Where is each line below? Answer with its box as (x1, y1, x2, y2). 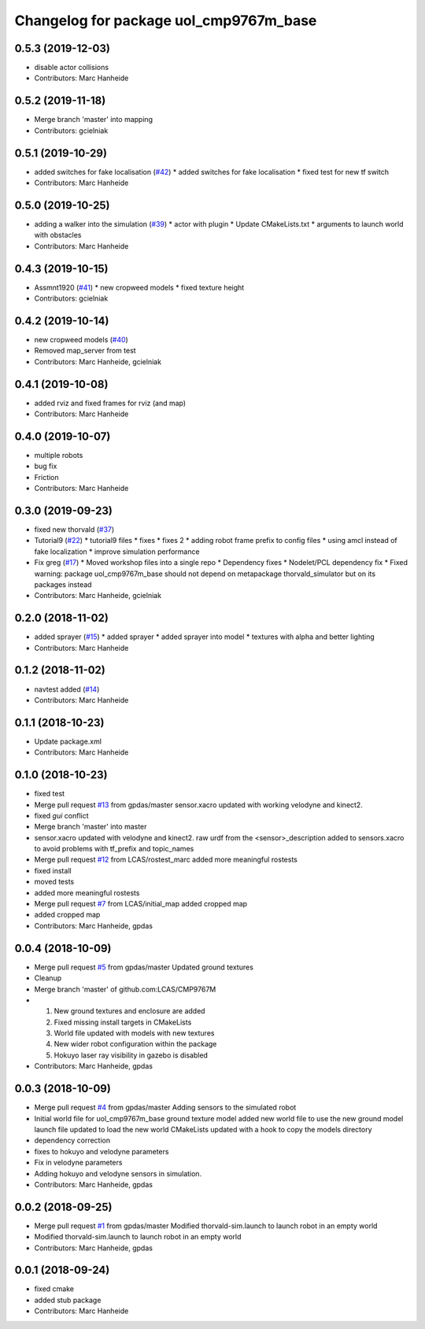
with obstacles (34, 231, 82, 240)
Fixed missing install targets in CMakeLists (54, 1017, 192, 1027)
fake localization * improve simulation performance (34, 547, 200, 556)
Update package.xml (34, 736, 102, 746)
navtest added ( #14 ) (34, 685, 100, 694)
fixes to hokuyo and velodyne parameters (34, 1146, 169, 1156)
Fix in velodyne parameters (34, 1157, 123, 1168)
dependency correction (34, 1135, 110, 1145)
